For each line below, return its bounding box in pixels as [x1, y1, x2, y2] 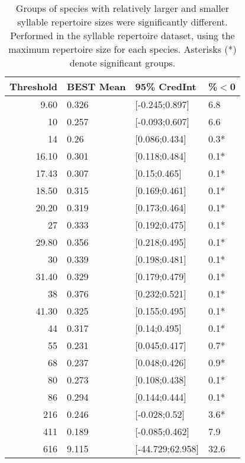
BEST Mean [67, 80, 126, 93]
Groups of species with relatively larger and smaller [15, 1, 230, 15]
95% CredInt [135, 80, 196, 93]
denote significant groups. [69, 56, 176, 69]
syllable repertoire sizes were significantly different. [17, 15, 228, 28]
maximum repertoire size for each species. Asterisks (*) [8, 42, 237, 56]
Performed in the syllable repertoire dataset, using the [10, 28, 235, 42]
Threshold [9, 80, 58, 93]
